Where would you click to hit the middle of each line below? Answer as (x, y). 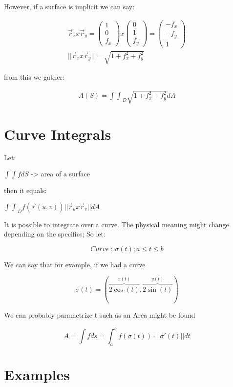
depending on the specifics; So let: (55, 234)
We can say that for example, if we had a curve (75, 264)
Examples (37, 375)
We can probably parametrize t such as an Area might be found (100, 315)
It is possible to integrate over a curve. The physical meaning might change (116, 224)
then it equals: (25, 190)
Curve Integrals (58, 134)
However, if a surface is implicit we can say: (69, 6)
